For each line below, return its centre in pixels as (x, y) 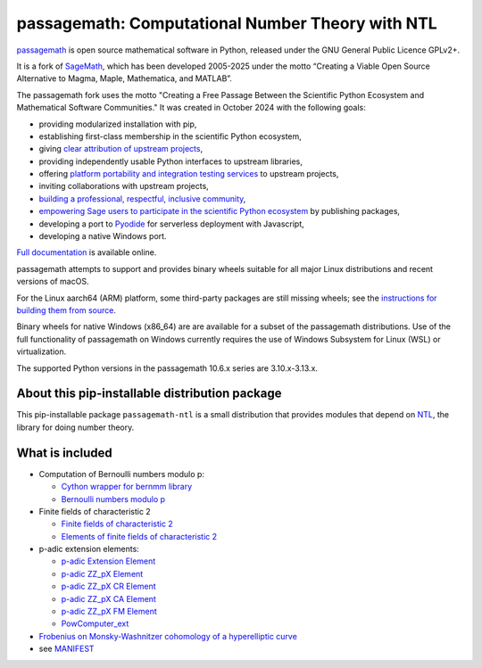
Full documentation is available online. (87, 252)
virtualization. (42, 351)
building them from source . (66, 310)
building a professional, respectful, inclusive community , (142, 198)
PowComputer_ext (95, 623)
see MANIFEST (66, 649)
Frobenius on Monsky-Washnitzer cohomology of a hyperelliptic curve (168, 636)
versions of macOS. (53, 282)
